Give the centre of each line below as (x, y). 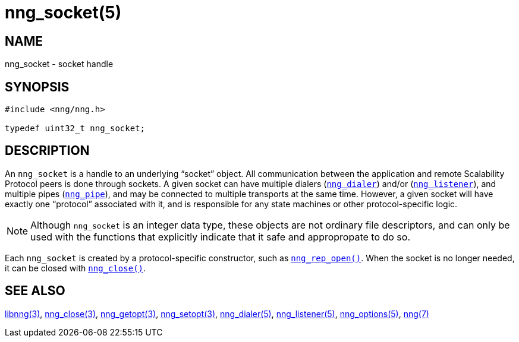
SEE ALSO (35, 291)
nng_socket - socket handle (59, 64)
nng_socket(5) (63, 12)
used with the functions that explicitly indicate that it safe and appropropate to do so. (221, 237)
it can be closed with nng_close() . (76, 268)
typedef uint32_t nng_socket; (75, 129)
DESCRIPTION (47, 151)
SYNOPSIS (37, 87)
